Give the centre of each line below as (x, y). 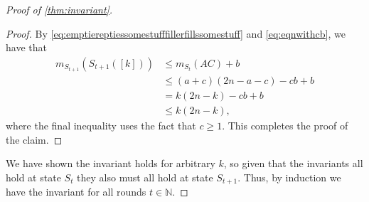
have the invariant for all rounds (76, 192)
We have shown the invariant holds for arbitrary (111, 163)
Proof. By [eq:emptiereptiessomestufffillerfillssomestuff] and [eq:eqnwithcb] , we (176, 33)
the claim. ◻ (34, 139)
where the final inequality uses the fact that (101, 125)
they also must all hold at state (145, 177)
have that (26, 47)
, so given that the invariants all (293, 163)
